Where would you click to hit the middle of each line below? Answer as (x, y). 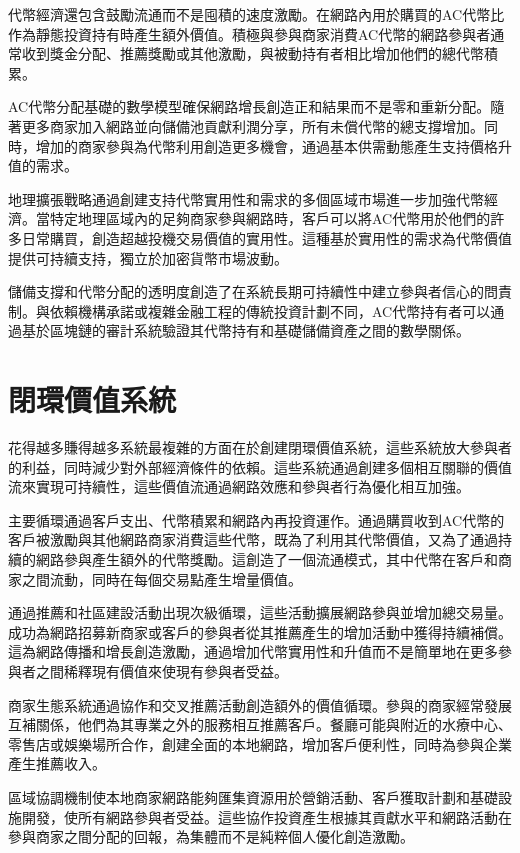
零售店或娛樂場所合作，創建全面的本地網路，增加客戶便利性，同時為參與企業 (260, 743)
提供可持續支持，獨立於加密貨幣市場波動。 (148, 257)
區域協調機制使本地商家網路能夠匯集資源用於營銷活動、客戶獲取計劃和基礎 (253, 796)
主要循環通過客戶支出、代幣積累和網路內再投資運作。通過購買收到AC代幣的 (256, 519)
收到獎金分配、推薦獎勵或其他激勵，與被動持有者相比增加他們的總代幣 (252, 53)
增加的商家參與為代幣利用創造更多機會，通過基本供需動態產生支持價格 (266, 145)
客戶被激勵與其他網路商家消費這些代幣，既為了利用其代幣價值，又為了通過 (253, 539)
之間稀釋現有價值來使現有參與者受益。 (161, 670)
